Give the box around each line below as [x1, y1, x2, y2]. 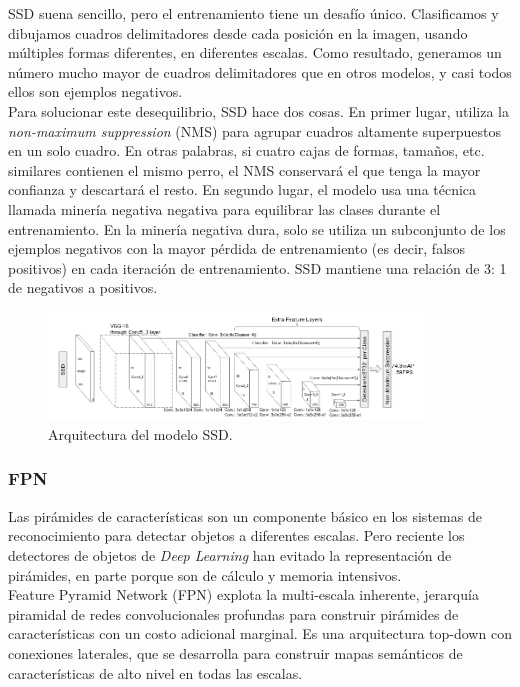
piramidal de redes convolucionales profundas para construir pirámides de [8, 603, 459, 624]
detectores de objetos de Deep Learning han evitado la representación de [8, 544, 452, 565]
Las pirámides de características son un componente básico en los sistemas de [8, 505, 482, 526]
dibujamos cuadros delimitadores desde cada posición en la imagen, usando [8, 22, 468, 43]
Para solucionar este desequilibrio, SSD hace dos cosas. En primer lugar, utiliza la [8, 100, 510, 121]
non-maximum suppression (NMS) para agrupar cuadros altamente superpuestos [8, 120, 502, 141]
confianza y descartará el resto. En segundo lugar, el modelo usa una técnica [8, 179, 477, 200]
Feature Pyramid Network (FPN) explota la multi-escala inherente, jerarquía [8, 584, 479, 605]
